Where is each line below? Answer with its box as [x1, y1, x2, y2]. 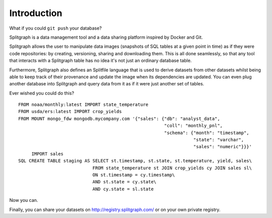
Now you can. [9, 197, 38, 203]
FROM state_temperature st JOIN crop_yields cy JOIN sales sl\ [92, 165, 252, 171]
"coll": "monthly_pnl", [164, 123, 223, 129]
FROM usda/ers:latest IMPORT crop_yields [18, 108, 122, 115]
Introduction [9, 8, 62, 19]
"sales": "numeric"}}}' [193, 144, 252, 150]
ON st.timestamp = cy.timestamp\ [92, 172, 175, 178]
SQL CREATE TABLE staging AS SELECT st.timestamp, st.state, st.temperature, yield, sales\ [18, 158, 252, 164]
